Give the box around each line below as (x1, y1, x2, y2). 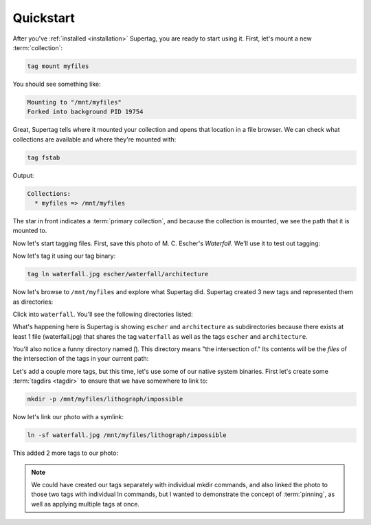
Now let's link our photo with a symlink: (12, 413, 124, 421)
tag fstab (27, 153, 60, 161)
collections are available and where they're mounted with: (12, 135, 177, 144)
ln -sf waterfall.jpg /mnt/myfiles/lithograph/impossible (27, 432, 227, 439)
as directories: (12, 298, 54, 306)
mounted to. (12, 227, 47, 235)
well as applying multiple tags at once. (31, 500, 140, 508)
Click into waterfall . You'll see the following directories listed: (12, 310, 193, 318)
